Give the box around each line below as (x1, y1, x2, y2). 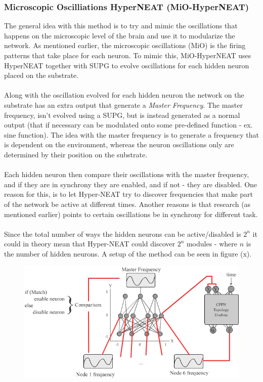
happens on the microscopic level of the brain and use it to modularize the (4, 30, 235, 40)
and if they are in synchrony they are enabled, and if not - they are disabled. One (4, 179, 257, 189)
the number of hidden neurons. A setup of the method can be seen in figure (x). (4, 248, 252, 259)
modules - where (186, 238, 238, 249)
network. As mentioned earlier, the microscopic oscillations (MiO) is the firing (4, 40, 246, 51)
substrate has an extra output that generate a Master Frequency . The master (4, 99, 243, 110)
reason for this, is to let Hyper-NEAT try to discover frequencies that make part (4, 189, 253, 199)
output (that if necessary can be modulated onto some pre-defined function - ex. (4, 119, 253, 130)
